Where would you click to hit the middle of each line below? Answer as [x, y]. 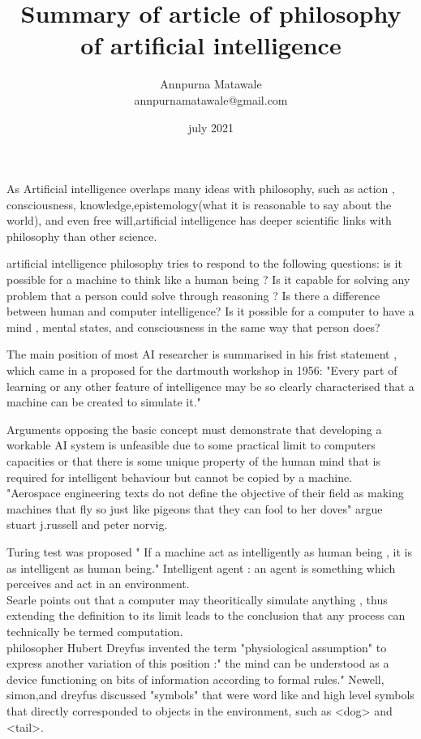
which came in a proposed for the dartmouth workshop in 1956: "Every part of [202, 370]
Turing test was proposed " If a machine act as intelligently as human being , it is [210, 551]
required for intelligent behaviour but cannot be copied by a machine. [180, 477]
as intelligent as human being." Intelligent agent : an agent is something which [201, 567]
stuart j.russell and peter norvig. [87, 524]
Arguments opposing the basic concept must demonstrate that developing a [194, 429]
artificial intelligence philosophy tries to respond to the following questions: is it [204, 263]
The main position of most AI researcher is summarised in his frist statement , [202, 354]
